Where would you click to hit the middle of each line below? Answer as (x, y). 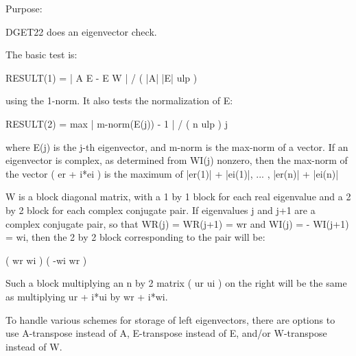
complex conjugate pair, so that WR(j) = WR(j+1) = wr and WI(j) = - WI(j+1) (177, 223)
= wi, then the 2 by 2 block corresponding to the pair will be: (135, 237)
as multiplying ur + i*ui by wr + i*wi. (87, 296)
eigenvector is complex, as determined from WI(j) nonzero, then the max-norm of (177, 160)
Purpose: (24, 8)
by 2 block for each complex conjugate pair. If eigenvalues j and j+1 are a (161, 210)
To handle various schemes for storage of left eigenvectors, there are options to (170, 319)
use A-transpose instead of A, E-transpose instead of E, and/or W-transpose (166, 333)
